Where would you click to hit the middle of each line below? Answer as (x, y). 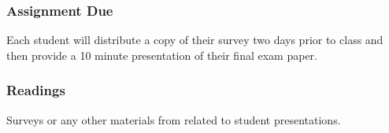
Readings (36, 90)
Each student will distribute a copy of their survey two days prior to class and (195, 40)
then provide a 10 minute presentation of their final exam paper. (162, 55)
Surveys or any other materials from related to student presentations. (174, 119)
